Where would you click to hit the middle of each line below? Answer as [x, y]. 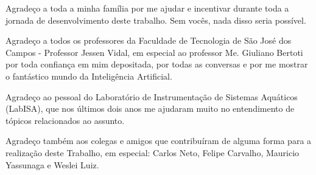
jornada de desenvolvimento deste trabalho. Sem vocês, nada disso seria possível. [156, 20]
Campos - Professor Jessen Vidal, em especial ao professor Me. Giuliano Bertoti [154, 52]
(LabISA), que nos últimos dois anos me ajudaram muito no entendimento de [150, 108]
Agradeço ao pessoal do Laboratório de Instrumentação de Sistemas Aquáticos [152, 96]
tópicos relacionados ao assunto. [65, 120]
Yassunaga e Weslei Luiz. [52, 164]
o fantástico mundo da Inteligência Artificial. [89, 76]
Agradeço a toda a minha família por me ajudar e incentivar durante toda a [147, 8]
